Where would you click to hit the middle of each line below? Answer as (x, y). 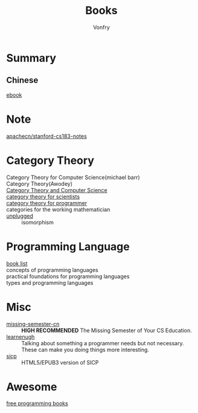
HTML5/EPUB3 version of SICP (60, 362)
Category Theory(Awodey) (40, 184)
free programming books (37, 403)
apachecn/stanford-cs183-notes (47, 136)
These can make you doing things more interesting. (85, 350)
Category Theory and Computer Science (57, 190)
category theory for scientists (43, 197)
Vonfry (101, 27)
